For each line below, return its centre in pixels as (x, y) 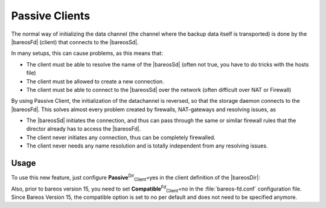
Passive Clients (51, 16)
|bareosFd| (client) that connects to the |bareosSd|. (75, 42)
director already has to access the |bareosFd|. (84, 129)
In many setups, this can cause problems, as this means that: (87, 53)
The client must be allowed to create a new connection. (95, 81)
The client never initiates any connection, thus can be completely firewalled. (121, 137)
